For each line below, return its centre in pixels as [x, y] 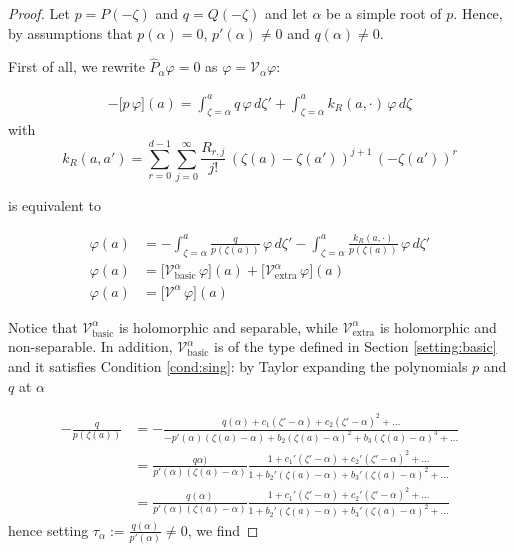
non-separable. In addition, [90, 346]
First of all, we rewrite [76, 66]
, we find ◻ [223, 529]
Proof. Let [39, 13]
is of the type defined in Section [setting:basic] [355, 346]
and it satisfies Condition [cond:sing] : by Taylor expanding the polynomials [238, 366]
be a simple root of [384, 13]
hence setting [48, 529]
